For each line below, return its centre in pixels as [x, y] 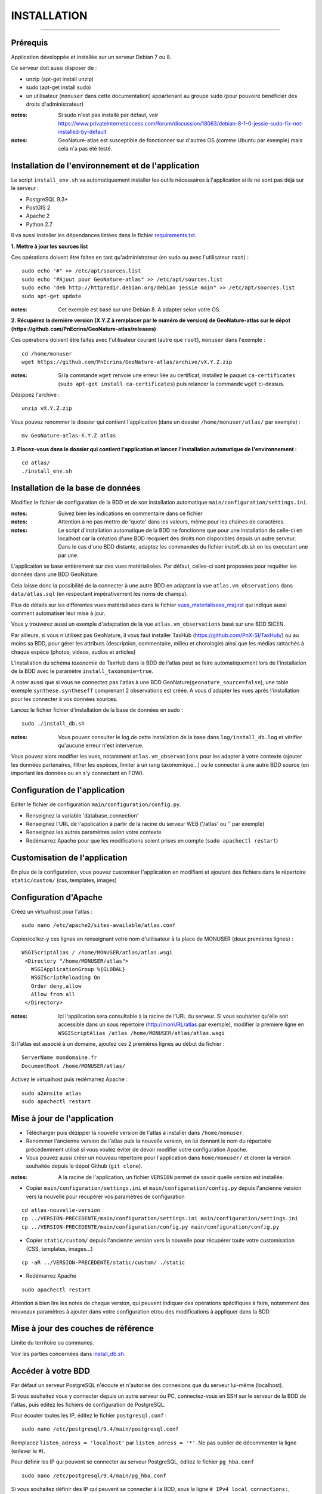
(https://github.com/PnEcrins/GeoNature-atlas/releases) [83, 329]
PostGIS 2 [38, 208]
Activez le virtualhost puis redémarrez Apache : [69, 1079]
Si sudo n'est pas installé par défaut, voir [108, 115]
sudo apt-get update [52, 296]
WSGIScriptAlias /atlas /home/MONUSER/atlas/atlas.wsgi [141, 1033]
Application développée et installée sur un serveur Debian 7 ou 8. [91, 57]
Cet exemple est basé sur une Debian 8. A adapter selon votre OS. [140, 309]
